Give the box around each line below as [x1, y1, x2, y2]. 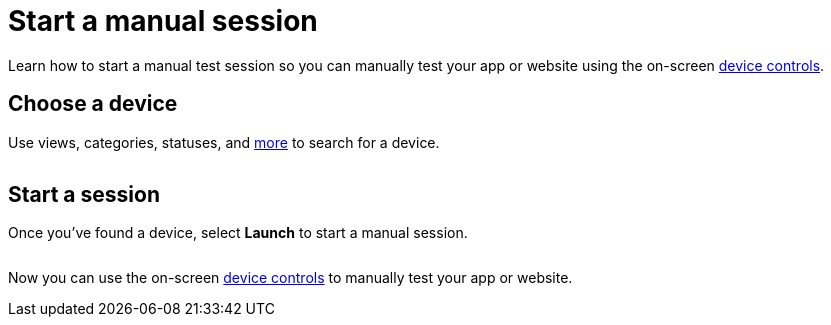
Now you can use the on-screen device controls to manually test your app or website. [8, 269, 573, 287]
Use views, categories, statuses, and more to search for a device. [8, 133, 440, 151]
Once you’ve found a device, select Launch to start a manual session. [8, 224, 468, 242]
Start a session [8, 182, 160, 208]
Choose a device [8, 91, 178, 117]
